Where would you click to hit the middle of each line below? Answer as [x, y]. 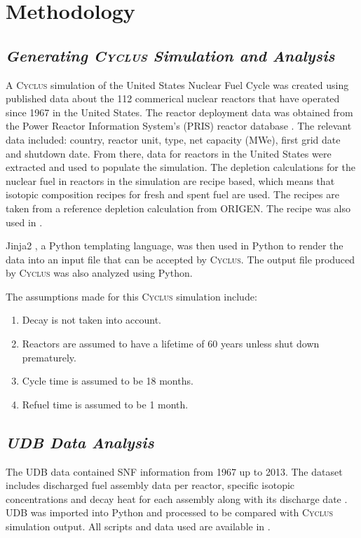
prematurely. [49, 357]
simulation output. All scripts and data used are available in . [138, 526]
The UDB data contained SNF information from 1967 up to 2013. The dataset [174, 471]
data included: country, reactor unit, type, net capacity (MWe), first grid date [173, 139]
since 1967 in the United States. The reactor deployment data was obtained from [179, 112]
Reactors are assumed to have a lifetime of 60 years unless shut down [171, 344]
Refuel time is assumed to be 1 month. [105, 404]
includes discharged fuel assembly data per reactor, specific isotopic [150, 485]
